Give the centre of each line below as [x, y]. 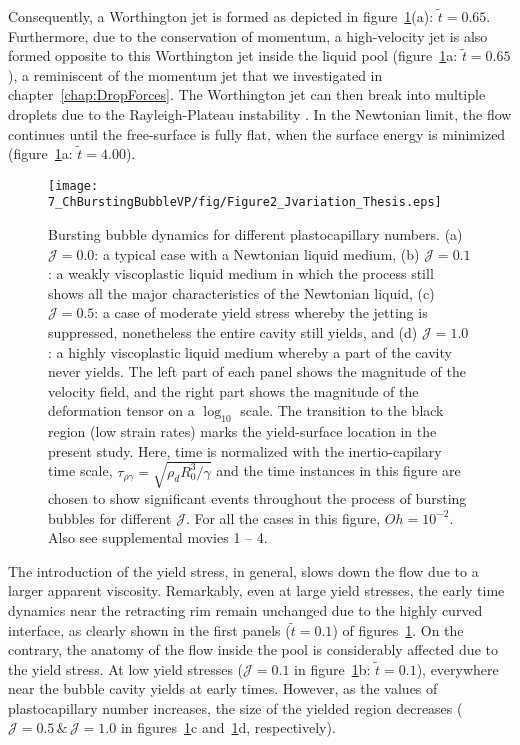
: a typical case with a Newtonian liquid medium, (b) [257, 253]
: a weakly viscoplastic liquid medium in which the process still [241, 273]
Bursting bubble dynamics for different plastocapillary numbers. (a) [255, 234]
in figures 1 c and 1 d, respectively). [228, 727]
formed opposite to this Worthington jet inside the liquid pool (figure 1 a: [233, 55]
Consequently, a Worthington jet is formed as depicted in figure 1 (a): [221, 16]
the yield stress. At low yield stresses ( [126, 668]
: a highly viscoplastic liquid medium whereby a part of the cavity [250, 351]
